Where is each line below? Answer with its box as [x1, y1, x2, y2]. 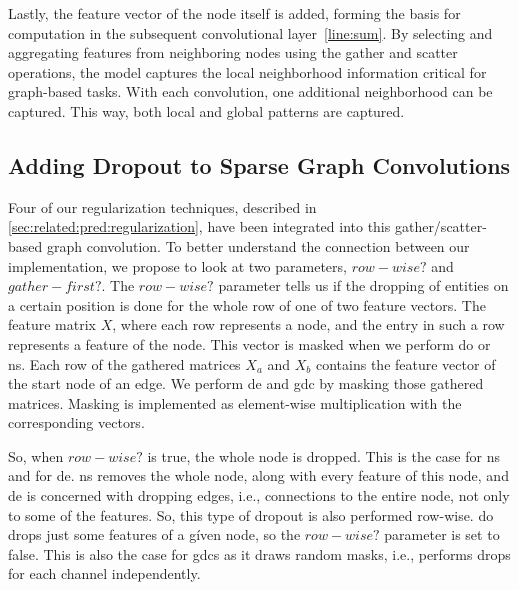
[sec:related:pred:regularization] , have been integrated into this [8, 216, 391, 237]
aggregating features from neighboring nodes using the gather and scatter [8, 42, 458, 63]
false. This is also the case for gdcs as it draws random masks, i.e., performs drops [8, 543, 511, 564]
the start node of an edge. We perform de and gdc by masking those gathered [8, 373, 484, 394]
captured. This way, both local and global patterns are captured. [8, 100, 405, 121]
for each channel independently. [8, 563, 201, 584]
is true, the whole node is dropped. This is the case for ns [147, 445, 500, 466]
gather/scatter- [394, 216, 487, 237]
